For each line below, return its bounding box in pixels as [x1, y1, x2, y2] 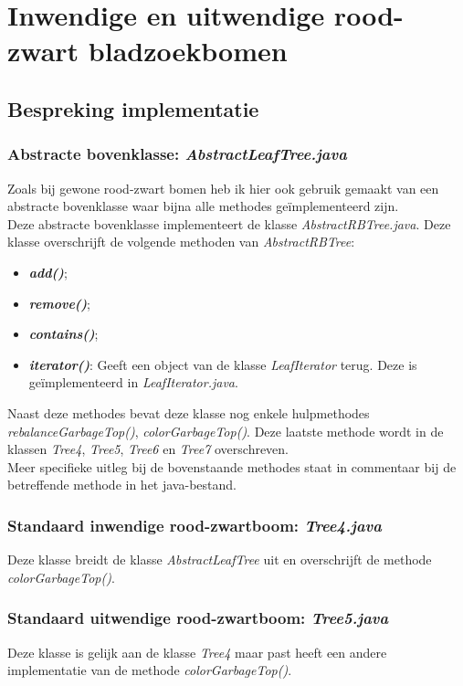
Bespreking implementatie [7, 94, 259, 122]
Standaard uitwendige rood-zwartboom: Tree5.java [7, 607, 389, 629]
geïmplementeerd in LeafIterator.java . [28, 373, 238, 392]
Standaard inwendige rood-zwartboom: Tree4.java [7, 513, 382, 536]
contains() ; [28, 324, 99, 343]
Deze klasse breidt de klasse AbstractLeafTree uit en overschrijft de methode [7, 550, 432, 569]
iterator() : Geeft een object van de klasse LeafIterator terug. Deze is [28, 354, 417, 374]
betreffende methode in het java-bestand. [7, 475, 237, 494]
